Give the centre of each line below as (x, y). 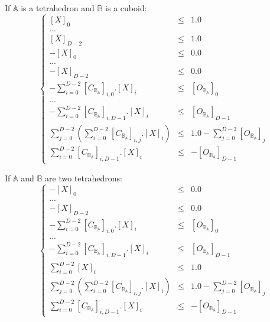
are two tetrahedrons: (84, 178)
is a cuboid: (126, 8)
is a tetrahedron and (58, 8)
